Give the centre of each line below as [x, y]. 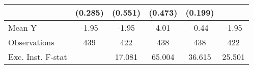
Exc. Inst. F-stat [38, 57]
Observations [31, 42]
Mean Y [23, 27]
